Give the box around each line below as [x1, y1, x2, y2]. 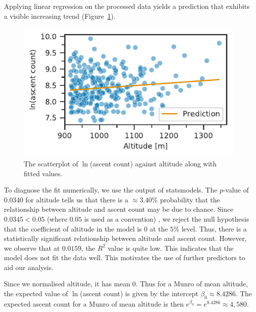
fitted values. [24, 168, 63, 178]
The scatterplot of [24, 158, 78, 168]
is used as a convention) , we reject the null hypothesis [84, 213, 249, 224]
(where [47, 213, 68, 224]
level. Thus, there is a [182, 223, 247, 234]
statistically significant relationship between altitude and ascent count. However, [4, 233, 247, 243]
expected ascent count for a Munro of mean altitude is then [4, 298, 184, 309]
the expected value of [4, 288, 68, 299]
